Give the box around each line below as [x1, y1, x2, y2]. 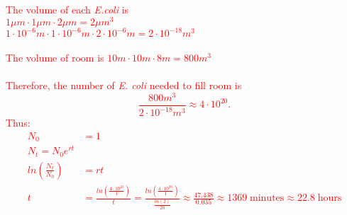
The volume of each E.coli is [6, 2, 129, 16]
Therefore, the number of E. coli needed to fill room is [6, 77, 242, 92]
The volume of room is [6, 50, 104, 64]
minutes [250, 193, 285, 204]
